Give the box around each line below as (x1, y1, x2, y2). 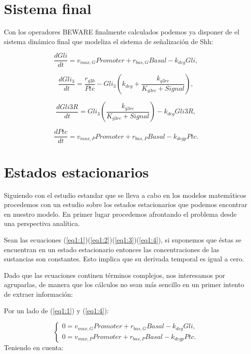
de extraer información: (4, 289, 73, 299)
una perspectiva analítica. (4, 218, 80, 228)
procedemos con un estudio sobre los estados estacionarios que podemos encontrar (4, 199, 248, 209)
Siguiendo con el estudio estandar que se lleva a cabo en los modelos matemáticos (4, 190, 246, 200)
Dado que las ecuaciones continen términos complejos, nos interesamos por (4, 270, 225, 280)
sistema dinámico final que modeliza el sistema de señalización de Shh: (4, 36, 214, 46)
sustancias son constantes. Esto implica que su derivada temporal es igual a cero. (4, 254, 244, 264)
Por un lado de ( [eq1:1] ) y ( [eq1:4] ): (4, 305, 109, 315)
